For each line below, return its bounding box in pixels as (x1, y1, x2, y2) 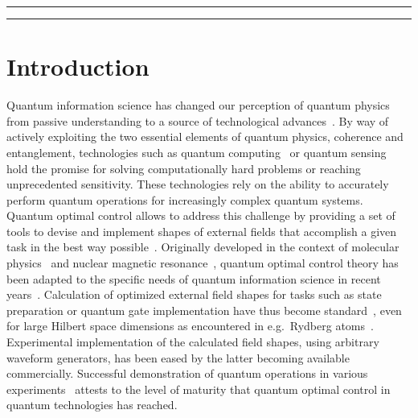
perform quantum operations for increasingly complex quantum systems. (6, 191, 363, 208)
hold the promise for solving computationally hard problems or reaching (6, 159, 361, 176)
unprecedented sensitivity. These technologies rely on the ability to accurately (6, 176, 389, 192)
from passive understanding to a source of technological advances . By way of (6, 112, 389, 129)
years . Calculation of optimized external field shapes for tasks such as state (6, 286, 382, 303)
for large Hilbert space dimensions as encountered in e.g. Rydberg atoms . (6, 317, 374, 334)
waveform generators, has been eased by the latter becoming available (6, 349, 350, 366)
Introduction (6, 50, 150, 83)
